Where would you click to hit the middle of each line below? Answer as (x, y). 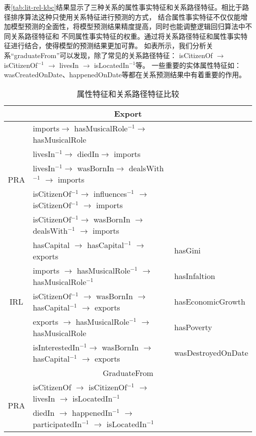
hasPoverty (193, 327)
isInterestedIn (56, 347)
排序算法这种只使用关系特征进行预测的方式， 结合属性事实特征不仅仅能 (126, 16)
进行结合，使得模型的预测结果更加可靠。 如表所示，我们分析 (108, 46)
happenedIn (92, 412)
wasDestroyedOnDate (211, 353)
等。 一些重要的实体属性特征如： (188, 65)
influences (110, 193)
